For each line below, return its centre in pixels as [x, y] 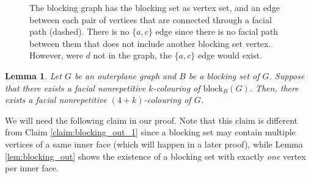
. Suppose [287, 75]
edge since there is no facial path [217, 31]
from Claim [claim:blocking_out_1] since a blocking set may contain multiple [150, 132]
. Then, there [274, 87]
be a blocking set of [224, 75]
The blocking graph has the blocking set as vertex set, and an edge [155, 7]
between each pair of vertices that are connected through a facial [151, 19]
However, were [56, 55]
